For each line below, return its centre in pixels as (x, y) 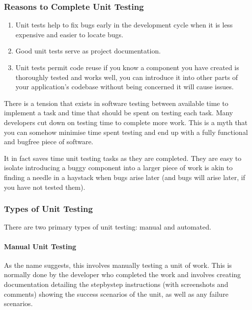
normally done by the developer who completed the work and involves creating (123, 274)
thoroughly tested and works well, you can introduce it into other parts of (127, 77)
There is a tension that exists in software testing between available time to (116, 103)
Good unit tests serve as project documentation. (88, 51)
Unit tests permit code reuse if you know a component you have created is (127, 67)
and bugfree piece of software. (49, 142)
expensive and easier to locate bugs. (69, 34)
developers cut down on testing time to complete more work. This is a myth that (126, 122)
